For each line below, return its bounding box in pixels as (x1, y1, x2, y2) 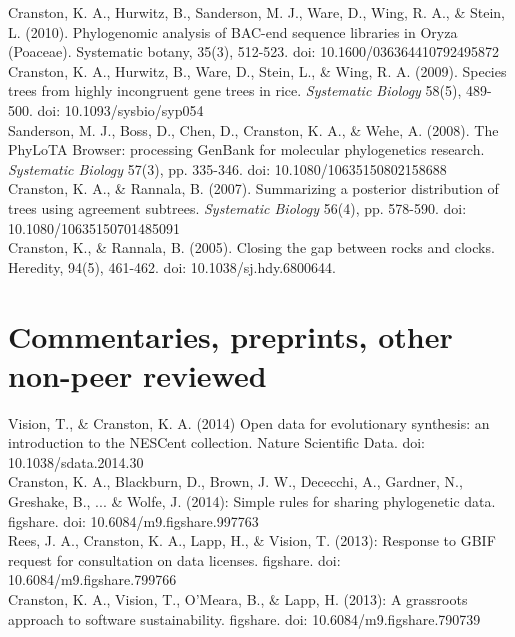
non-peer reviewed (8, 354, 267, 395)
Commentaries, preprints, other (8, 315, 453, 356)
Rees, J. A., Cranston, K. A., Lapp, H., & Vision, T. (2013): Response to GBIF (8, 530, 496, 551)
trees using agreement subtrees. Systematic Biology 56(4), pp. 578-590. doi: (8, 197, 467, 218)
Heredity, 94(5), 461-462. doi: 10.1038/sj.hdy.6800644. (8, 256, 336, 277)
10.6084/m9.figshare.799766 (8, 569, 177, 590)
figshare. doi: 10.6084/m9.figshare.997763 (8, 510, 259, 531)
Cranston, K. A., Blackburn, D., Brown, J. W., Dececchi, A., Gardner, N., (8, 471, 463, 492)
